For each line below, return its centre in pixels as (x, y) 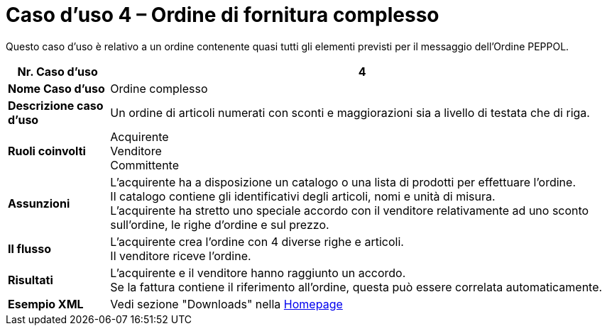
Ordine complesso (159, 88)
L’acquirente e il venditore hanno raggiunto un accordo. (258, 273)
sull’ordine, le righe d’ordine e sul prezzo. (220, 224)
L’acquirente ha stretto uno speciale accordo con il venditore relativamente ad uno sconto (350, 210)
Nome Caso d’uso (56, 88)
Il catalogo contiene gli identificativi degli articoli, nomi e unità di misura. (303, 196)
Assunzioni (39, 203)
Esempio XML (46, 304)
